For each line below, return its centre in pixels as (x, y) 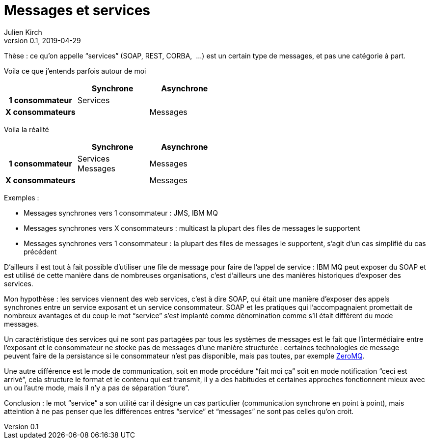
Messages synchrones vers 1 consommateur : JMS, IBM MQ (121, 213)
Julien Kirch (23, 32)
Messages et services (77, 10)
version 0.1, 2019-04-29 (42, 40)
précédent (40, 251)
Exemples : (22, 197)
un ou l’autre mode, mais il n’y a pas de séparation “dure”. (97, 388)
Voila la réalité (27, 129)
